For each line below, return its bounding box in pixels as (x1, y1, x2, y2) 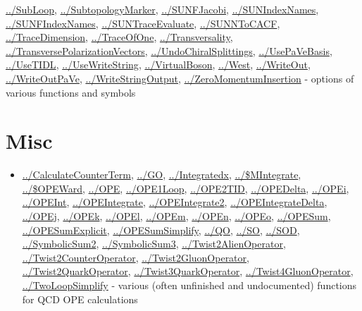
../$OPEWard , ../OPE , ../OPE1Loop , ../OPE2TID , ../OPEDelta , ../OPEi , (22, 181, 349, 195)
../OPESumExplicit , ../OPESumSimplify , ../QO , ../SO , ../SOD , (22, 222, 300, 237)
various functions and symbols (6, 85, 136, 99)
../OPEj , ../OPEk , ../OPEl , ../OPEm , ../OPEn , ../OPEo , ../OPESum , (22, 209, 331, 224)
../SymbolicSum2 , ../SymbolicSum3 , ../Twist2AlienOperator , (22, 236, 286, 251)
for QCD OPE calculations (22, 291, 138, 306)
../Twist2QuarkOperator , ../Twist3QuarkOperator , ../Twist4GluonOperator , (22, 264, 354, 279)
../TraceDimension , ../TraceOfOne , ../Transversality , (6, 30, 233, 44)
